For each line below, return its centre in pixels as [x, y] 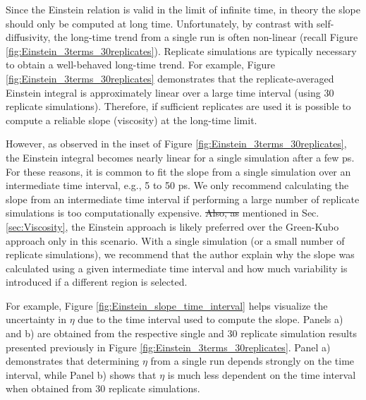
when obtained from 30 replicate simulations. [103, 388]
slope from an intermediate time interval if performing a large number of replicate [183, 199]
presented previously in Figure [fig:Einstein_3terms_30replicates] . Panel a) [168, 347]
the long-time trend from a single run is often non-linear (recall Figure [206, 37]
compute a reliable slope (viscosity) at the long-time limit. [132, 120]
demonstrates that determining [73, 361]
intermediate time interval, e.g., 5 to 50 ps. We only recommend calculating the [177, 185]
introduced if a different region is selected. [97, 282]
